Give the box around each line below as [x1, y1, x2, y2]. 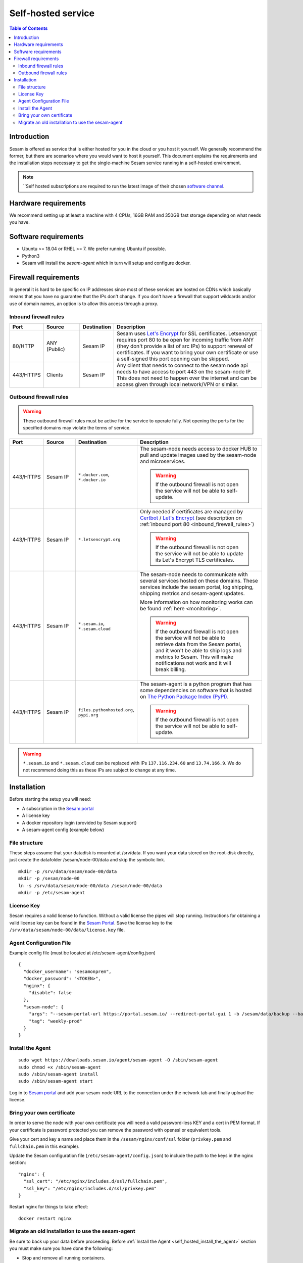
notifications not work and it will [155, 659, 231, 666]
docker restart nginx [18, 1216, 72, 1221]
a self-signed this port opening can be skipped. [116, 355, 230, 362]
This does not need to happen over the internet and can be [116, 374, 257, 381]
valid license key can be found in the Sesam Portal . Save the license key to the [9, 919, 173, 926]
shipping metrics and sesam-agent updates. [139, 590, 245, 597]
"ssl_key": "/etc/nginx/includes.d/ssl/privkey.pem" [23, 1185, 157, 1191]
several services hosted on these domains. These [139, 577, 259, 584]
